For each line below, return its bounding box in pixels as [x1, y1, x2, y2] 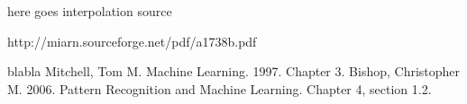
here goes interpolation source [7, 2, 172, 20]
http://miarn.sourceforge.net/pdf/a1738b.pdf [7, 31, 257, 50]
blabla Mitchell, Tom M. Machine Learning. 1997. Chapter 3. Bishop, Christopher [7, 62, 461, 81]
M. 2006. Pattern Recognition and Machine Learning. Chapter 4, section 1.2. [7, 79, 432, 98]
